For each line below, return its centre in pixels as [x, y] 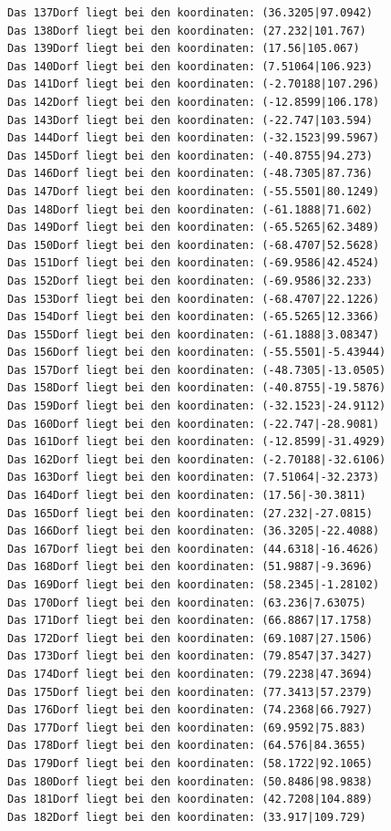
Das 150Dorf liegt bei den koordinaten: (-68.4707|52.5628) [194, 245]
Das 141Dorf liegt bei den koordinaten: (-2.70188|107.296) [194, 84]
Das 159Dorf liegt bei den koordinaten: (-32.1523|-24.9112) [197, 406]
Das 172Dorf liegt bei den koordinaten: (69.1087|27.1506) [190, 638]
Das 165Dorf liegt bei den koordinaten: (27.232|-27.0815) [190, 513]
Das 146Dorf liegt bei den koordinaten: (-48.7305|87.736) [190, 174]
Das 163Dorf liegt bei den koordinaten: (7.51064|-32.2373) [194, 478]
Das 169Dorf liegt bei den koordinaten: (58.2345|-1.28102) [194, 585]
